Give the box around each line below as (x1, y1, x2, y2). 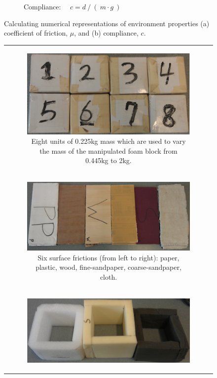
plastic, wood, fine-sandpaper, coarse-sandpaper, (36, 262, 181, 272)
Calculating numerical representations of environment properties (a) (4, 18, 210, 28)
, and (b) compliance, (74, 28, 139, 38)
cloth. (100, 271, 117, 282)
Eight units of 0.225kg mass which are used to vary (31, 136, 186, 146)
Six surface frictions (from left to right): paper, (37, 252, 180, 262)
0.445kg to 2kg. (85, 155, 132, 166)
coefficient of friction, (4, 28, 68, 38)
